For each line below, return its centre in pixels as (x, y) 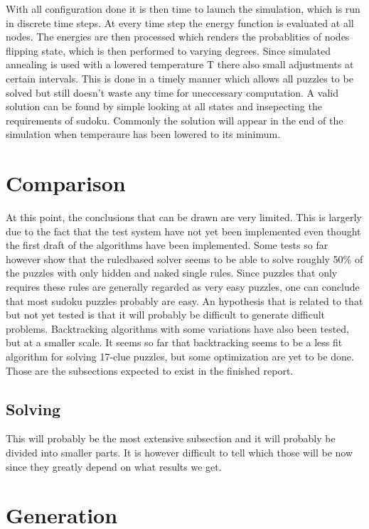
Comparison (66, 183)
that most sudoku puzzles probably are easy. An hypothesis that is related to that (184, 300)
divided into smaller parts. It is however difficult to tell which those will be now (180, 452)
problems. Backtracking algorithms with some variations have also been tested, (177, 328)
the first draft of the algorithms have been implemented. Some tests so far (167, 245)
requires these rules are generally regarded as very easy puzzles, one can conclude (183, 287)
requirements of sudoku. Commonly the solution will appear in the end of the (175, 120)
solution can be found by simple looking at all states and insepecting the (164, 106)
